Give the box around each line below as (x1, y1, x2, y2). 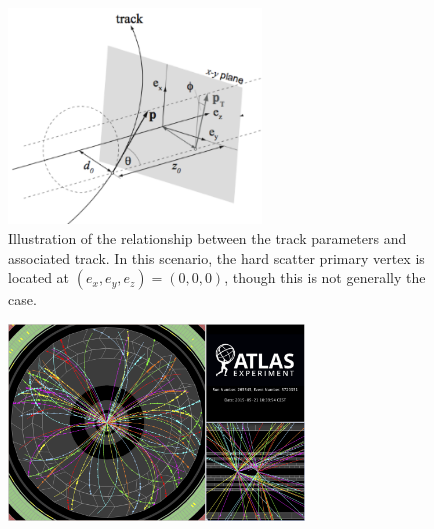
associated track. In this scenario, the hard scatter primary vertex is (8, 247, 425, 268)
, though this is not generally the (224, 267, 426, 288)
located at (8, 267, 70, 288)
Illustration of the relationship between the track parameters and (8, 228, 407, 249)
